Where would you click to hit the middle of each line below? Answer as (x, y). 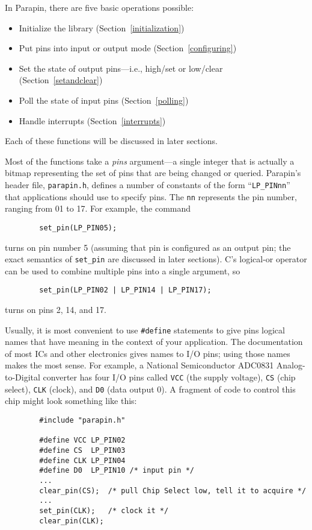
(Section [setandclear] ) (61, 80)
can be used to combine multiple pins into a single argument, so (123, 270)
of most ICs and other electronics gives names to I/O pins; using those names (148, 353)
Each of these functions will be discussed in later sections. (111, 141)
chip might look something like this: (71, 401)
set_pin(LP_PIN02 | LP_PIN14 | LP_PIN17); (125, 290)
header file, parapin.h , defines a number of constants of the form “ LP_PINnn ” (148, 184)
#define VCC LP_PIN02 (82, 440)
